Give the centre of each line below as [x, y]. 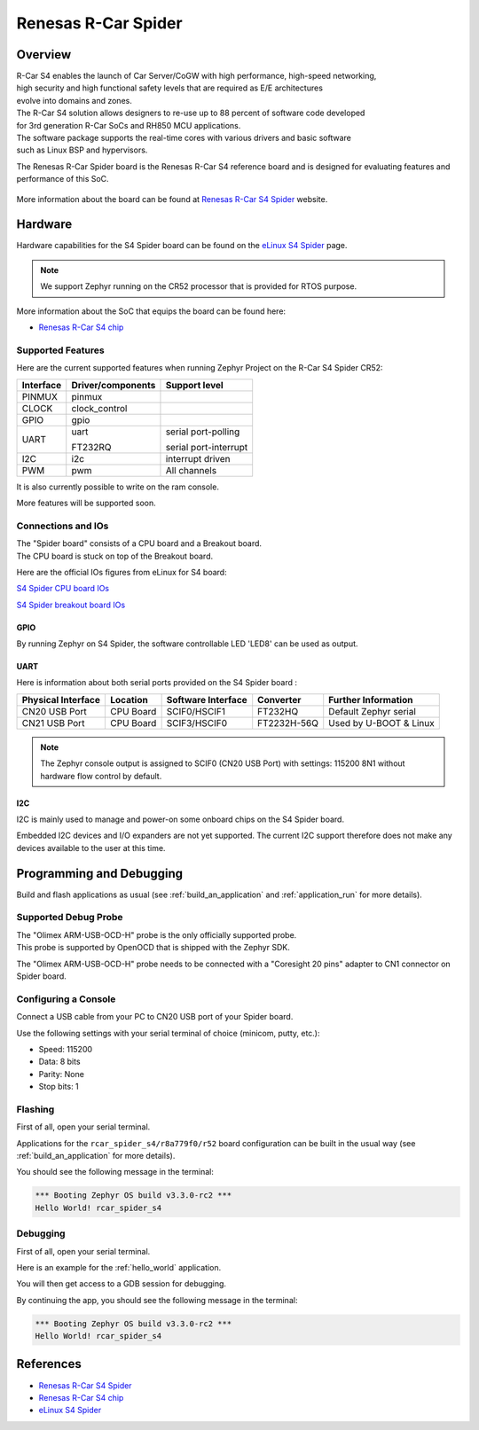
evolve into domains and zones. [74, 100]
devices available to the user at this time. [91, 848]
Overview [44, 55]
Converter [279, 699]
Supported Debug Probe [70, 918]
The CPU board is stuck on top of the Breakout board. [114, 556]
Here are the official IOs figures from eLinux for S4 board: [122, 572]
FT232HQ [278, 711]
